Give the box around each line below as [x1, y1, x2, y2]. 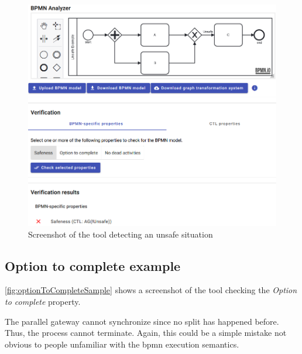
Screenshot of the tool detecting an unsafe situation [28, 228, 213, 240]
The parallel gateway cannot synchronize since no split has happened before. [5, 315, 279, 327]
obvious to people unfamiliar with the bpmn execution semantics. [5, 338, 239, 350]
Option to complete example [5, 256, 181, 274]
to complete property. [5, 295, 81, 307]
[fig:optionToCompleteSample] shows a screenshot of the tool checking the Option [5, 284, 297, 296]
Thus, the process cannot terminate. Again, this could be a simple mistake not [5, 326, 287, 339]
